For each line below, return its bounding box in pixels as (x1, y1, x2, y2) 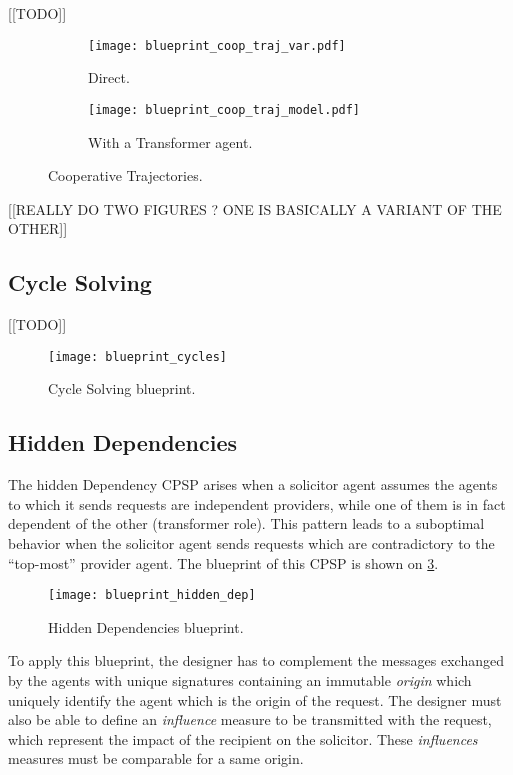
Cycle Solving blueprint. (48, 378, 196, 399)
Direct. (88, 67, 130, 88)
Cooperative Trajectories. (48, 165, 203, 186)
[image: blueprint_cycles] (48, 349, 227, 364)
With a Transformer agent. (88, 131, 253, 152)
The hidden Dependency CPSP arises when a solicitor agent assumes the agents (8, 474, 498, 495)
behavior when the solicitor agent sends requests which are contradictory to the (8, 532, 495, 553)
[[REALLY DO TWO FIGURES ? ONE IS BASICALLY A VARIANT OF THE (8, 198, 502, 219)
